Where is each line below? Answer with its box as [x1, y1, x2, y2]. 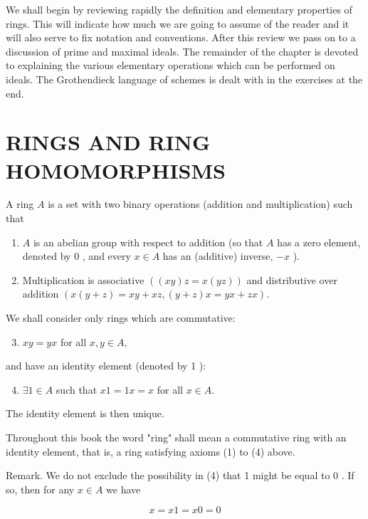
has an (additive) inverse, [162, 248, 273, 263]
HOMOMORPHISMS [6, 155, 226, 184]
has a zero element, [277, 234, 361, 249]
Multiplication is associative [22, 272, 144, 287]
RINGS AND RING [6, 127, 211, 157]
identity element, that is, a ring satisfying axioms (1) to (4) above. [6, 444, 295, 458]
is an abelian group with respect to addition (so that [33, 234, 263, 249]
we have [106, 481, 141, 496]
